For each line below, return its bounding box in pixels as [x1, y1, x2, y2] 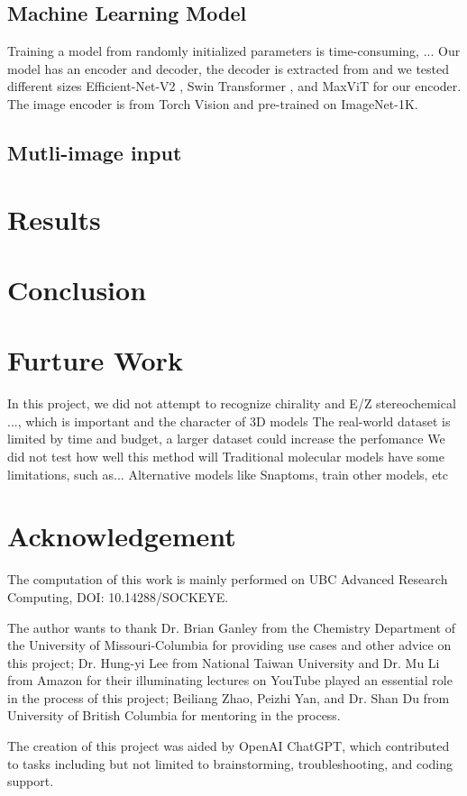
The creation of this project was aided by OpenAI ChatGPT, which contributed [7, 737, 450, 755]
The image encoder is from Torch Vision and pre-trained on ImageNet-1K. [7, 94, 418, 113]
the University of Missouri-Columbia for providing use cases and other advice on [7, 636, 452, 654]
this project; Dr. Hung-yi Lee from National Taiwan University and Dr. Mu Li [7, 653, 440, 672]
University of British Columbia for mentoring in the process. [7, 706, 341, 725]
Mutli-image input [7, 138, 182, 166]
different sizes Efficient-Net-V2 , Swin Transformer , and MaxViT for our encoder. [7, 77, 462, 96]
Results [7, 200, 101, 237]
